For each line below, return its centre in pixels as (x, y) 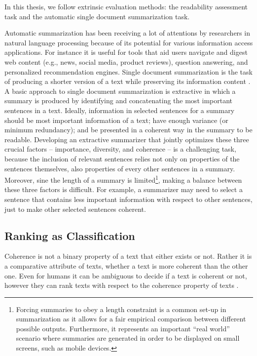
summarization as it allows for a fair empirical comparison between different (131, 319)
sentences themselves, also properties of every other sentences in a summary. (120, 168)
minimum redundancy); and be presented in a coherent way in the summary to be (128, 130)
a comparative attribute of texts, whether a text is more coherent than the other (126, 265)
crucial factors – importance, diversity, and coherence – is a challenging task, (120, 149)
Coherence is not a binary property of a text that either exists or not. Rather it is (128, 256)
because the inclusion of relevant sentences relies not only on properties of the (122, 158)
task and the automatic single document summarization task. (97, 16)
